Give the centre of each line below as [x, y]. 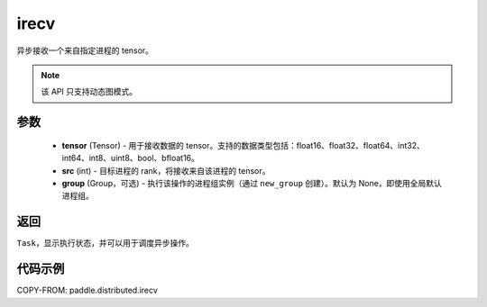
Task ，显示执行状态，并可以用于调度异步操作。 [105, 243]
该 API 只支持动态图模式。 [89, 92]
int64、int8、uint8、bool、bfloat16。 [131, 158]
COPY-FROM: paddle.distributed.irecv [87, 290]
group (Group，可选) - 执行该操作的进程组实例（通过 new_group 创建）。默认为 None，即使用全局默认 [252, 183]
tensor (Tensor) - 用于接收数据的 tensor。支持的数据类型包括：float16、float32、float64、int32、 [243, 145]
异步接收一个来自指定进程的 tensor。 [85, 50]
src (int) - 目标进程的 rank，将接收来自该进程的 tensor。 [166, 170]
